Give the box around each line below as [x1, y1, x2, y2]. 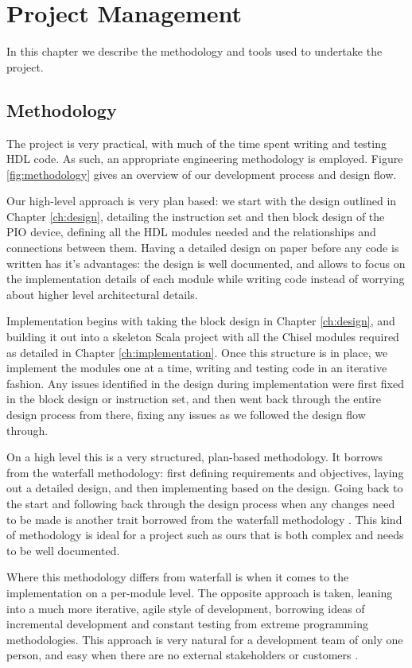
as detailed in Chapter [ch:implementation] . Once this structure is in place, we [6, 344, 388, 360]
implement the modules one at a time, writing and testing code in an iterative [6, 359, 387, 376]
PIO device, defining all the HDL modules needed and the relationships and [6, 223, 376, 240]
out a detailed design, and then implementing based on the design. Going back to [6, 480, 403, 496]
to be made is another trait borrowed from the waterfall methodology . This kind [6, 511, 402, 527]
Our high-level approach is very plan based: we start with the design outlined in [6, 192, 397, 209]
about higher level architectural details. [6, 285, 198, 302]
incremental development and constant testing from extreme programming [6, 616, 368, 632]
